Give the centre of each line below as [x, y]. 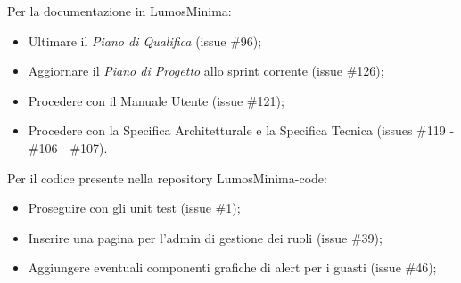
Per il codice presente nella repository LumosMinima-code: [167, 178]
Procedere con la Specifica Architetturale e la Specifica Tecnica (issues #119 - [241, 130]
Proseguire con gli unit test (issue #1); [134, 208]
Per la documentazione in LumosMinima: [119, 11]
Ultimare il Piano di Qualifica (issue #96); [145, 40]
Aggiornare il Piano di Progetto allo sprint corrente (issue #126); [206, 71]
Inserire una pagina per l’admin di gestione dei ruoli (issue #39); [205, 237]
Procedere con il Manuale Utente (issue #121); [156, 100]
